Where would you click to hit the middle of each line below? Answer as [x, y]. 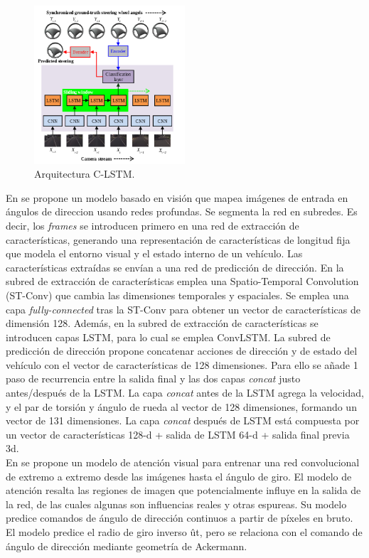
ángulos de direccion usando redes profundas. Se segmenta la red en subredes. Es [182, 211]
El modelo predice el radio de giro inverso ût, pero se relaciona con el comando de [184, 532]
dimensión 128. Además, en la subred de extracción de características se [162, 323]
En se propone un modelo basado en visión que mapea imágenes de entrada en [177, 197]
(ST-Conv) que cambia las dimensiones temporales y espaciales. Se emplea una [177, 295]
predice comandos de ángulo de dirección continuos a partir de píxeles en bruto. [180, 518]
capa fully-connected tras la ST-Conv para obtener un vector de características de [183, 309]
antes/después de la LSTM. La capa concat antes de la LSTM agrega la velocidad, [185, 393]
